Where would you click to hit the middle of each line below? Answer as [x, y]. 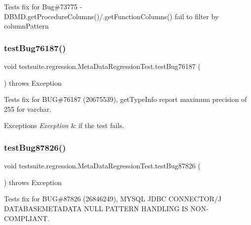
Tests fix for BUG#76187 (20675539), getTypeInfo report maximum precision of [125, 99]
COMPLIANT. [27, 218]
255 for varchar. [28, 109]
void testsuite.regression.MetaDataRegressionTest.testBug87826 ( [102, 166]
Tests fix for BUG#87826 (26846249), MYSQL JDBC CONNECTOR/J [113, 199]
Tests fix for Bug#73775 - [43, 6]
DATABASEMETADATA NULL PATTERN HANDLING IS [96, 208]
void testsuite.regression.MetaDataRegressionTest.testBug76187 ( [102, 66]
